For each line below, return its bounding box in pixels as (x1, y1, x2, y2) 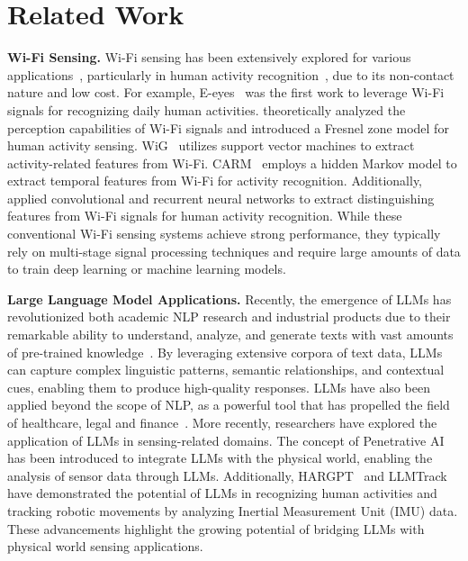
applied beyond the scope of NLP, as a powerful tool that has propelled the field (7, 395, 450, 414)
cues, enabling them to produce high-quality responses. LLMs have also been (7, 377, 430, 396)
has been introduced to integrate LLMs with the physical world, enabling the (7, 448, 433, 467)
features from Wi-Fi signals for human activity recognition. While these (7, 206, 402, 225)
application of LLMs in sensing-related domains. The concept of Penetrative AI (7, 430, 445, 449)
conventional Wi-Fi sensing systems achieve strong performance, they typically (7, 224, 441, 243)
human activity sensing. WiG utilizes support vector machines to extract (7, 136, 415, 155)
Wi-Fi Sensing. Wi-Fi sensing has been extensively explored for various (7, 48, 411, 67)
